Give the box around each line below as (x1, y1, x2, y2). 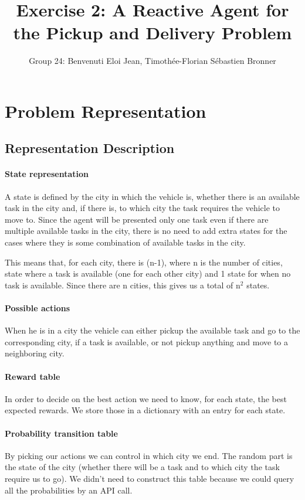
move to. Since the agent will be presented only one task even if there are (5, 213, 269, 225)
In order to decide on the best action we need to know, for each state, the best (5, 392, 287, 404)
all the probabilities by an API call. (5, 484, 133, 496)
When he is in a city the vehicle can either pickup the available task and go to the (5, 324, 300, 336)
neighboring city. (5, 347, 65, 359)
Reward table (5, 370, 60, 382)
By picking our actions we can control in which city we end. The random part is (5, 449, 293, 461)
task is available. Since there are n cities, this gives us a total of (5, 278, 233, 291)
